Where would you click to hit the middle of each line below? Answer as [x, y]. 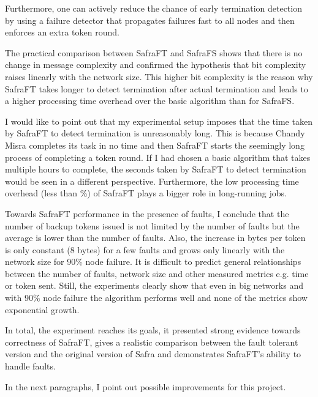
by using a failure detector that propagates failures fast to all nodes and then [150, 20]
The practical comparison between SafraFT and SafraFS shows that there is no [154, 52]
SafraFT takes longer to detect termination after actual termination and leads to [157, 88]
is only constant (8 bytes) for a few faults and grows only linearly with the [145, 249]
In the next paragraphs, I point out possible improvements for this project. [146, 386]
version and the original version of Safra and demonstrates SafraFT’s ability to [153, 354]
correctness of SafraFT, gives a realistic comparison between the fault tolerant [152, 342]
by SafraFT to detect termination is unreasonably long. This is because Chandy [155, 133]
